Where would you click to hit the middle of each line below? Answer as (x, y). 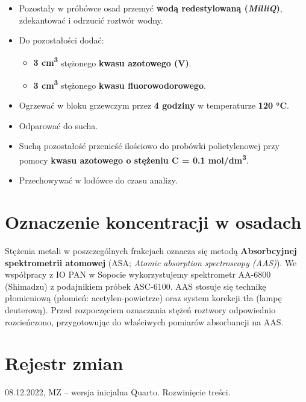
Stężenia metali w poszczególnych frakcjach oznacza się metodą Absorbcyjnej (151, 251)
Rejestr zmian (64, 363)
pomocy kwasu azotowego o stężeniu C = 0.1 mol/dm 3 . (134, 159)
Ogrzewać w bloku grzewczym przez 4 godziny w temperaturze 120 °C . (154, 105)
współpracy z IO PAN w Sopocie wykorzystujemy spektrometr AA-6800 (138, 274)
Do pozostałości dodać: (61, 40)
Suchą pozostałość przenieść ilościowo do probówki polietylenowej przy (149, 146)
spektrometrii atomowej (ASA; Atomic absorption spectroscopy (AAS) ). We (151, 262)
